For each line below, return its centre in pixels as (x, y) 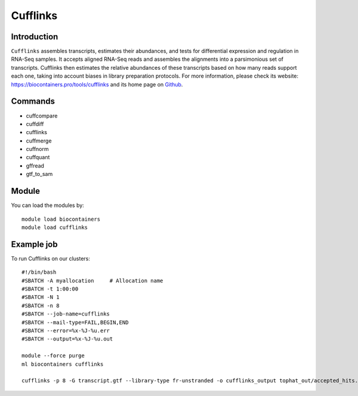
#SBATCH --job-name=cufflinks (66, 314)
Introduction (35, 37)
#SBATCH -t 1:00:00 (50, 289)
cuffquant (38, 157)
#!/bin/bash (39, 272)
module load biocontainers (61, 219)
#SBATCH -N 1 (41, 297)
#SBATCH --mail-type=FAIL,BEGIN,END (75, 322)
